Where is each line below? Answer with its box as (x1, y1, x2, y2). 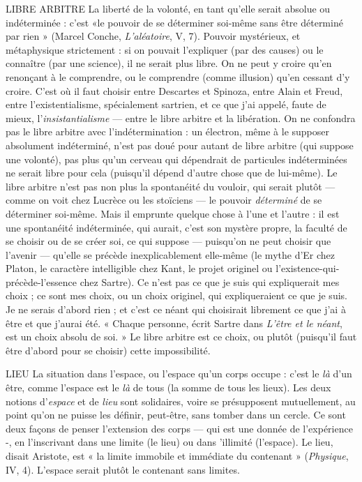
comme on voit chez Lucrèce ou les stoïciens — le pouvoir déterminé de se (6, 193, 322, 207)
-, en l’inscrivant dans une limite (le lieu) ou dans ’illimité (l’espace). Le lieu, (6, 435, 333, 449)
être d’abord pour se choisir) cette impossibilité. (6, 342, 211, 357)
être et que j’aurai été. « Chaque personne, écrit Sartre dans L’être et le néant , (6, 315, 342, 330)
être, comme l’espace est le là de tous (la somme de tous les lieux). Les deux (6, 380, 331, 395)
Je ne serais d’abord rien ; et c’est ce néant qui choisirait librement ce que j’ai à (6, 302, 346, 317)
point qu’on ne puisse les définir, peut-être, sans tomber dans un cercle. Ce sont (6, 407, 346, 422)
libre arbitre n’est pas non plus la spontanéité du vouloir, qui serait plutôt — (6, 179, 335, 193)
